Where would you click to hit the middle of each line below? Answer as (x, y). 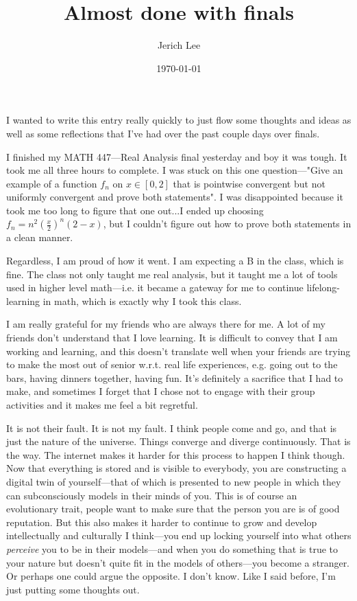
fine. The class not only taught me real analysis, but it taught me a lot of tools (172, 274)
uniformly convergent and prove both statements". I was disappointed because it (175, 197)
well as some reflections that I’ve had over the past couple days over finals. (163, 133)
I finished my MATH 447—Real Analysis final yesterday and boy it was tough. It (177, 156)
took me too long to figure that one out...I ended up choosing (135, 210)
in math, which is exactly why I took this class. (142, 300)
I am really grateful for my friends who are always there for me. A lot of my (166, 324)
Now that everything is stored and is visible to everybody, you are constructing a (176, 468)
